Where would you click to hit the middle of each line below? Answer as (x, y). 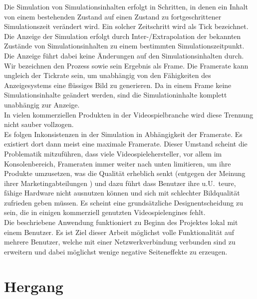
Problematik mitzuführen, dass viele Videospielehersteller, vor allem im (113, 153)
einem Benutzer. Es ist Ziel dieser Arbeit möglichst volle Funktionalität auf (119, 232)
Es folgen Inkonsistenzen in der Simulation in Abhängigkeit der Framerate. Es (123, 134)
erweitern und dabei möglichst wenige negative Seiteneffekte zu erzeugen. (116, 251)
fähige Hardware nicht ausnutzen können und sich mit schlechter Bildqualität (122, 193)
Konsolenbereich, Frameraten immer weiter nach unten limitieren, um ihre (118, 163)
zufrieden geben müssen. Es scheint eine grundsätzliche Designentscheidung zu (124, 202)
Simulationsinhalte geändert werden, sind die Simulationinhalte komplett (116, 95)
